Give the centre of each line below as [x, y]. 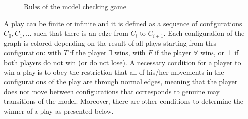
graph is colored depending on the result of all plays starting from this [110, 43]
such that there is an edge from [81, 33]
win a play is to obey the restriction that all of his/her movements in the [114, 72]
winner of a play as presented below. [59, 110]
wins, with [130, 53]
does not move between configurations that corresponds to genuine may [112, 91]
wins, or [212, 53]
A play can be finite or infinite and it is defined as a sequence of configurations [123, 23]
